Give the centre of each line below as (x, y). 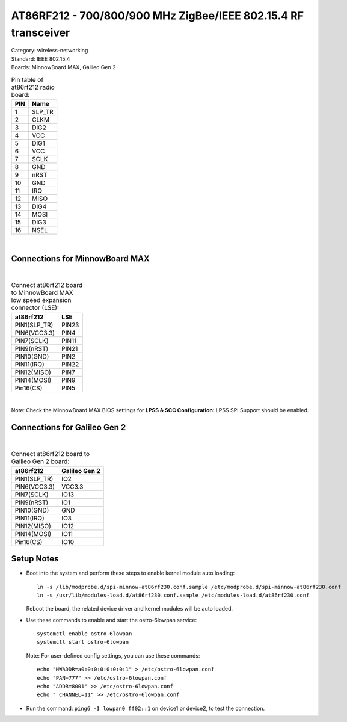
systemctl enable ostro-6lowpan (84, 634)
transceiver (41, 32)
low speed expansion (41, 300)
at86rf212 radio (33, 87)
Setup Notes (35, 559)
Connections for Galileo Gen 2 (69, 427)
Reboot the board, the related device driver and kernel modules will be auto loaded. (130, 609)
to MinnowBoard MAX (42, 293)
